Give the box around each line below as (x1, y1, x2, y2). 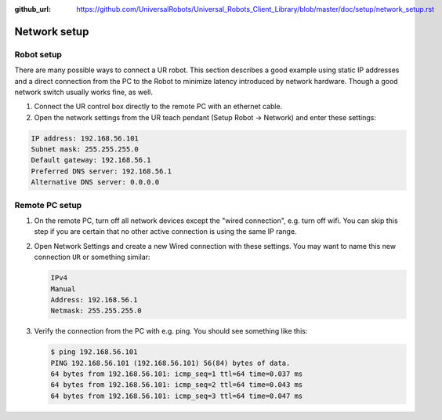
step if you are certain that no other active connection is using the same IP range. (34, 227, 297, 236)
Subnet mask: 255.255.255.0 (31, 145, 139, 154)
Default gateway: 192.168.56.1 (31, 155, 152, 165)
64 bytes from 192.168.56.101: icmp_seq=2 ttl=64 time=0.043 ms (50, 381, 303, 389)
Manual (50, 284, 76, 294)
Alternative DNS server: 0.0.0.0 (31, 177, 160, 187)
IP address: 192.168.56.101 (31, 133, 139, 143)
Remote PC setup (14, 199, 82, 210)
